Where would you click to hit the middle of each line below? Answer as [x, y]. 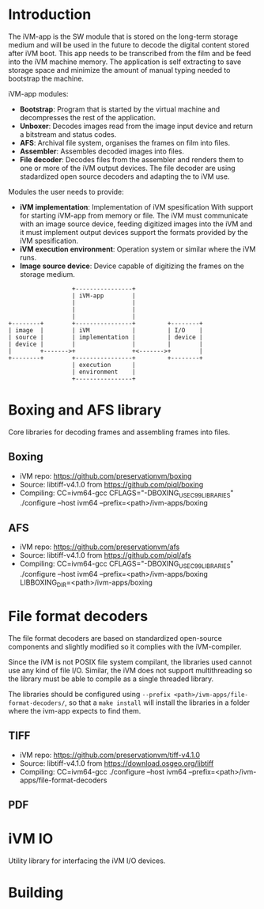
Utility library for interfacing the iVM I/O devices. [87, 861]
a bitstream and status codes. [68, 134]
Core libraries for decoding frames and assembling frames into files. [119, 432]
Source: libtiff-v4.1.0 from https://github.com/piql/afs [106, 555]
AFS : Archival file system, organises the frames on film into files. [125, 142]
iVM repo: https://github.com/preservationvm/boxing [106, 475]
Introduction [50, 15]
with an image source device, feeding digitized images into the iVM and [136, 224]
